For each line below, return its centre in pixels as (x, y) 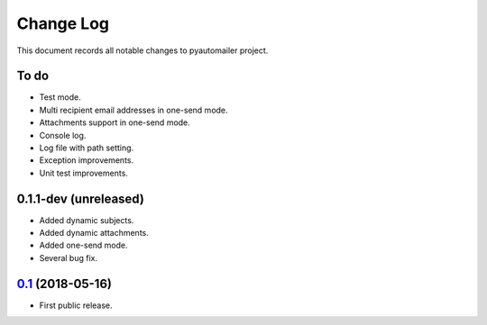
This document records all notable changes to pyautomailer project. (142, 50)
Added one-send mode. (83, 245)
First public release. (76, 305)
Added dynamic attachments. (94, 233)
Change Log (63, 23)
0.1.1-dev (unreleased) (80, 199)
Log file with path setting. (87, 148)
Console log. (63, 135)
